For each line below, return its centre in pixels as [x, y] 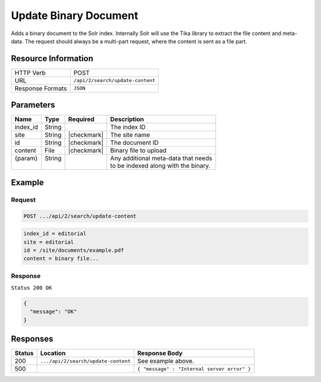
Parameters [33, 105]
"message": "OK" [53, 312]
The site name [130, 135]
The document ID [134, 143]
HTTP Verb [30, 72]
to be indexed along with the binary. [160, 166]
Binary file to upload [138, 150]
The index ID [128, 127]
